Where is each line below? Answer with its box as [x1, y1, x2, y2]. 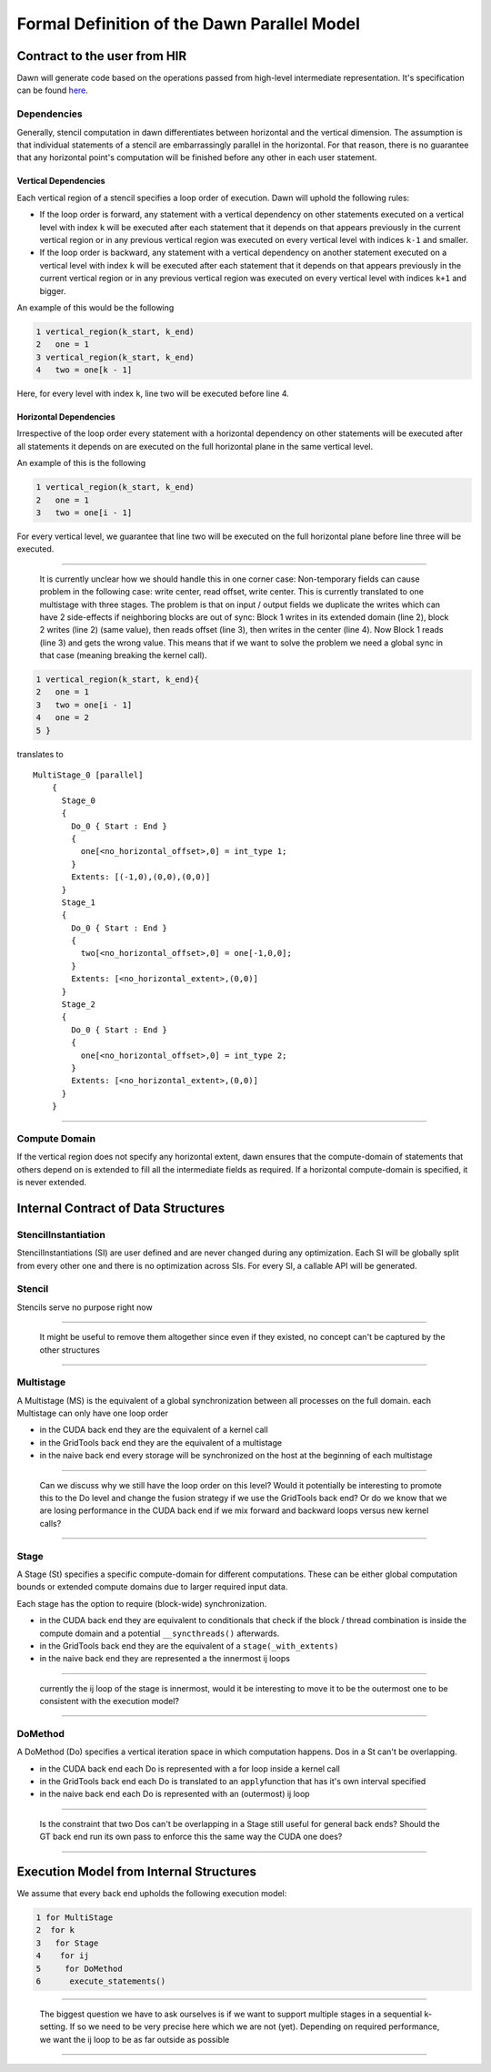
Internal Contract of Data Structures [16, 1200, 225, 1215]
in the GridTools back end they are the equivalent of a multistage [39, 1437, 282, 1447]
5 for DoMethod [35, 1963, 123, 1974]
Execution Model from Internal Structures [16, 1864, 257, 1879]
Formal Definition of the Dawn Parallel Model [16, 14, 361, 34]
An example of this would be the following [16, 301, 175, 313]
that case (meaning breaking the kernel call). [39, 650, 208, 661]
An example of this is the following [16, 458, 146, 469]
